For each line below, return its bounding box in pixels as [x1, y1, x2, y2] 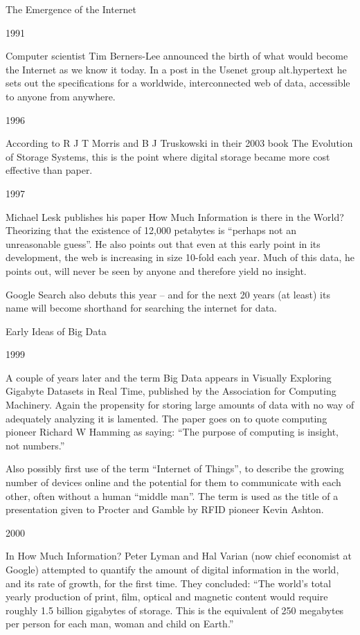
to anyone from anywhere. [6, 89, 116, 103]
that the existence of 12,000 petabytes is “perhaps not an [54, 223, 296, 238]
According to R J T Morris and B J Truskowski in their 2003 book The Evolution [6, 136, 353, 150]
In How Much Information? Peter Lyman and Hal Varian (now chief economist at [6, 548, 352, 563]
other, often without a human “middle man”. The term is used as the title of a [6, 488, 339, 503]
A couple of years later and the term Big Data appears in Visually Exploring [6, 370, 332, 384]
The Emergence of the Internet [6, 2, 136, 16]
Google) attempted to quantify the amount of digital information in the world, [6, 562, 339, 576]
